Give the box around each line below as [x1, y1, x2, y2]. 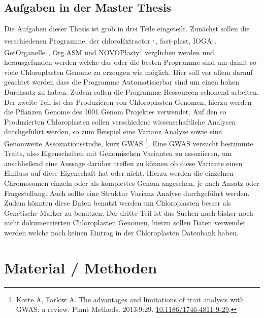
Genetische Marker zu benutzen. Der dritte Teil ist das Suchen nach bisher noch [4, 207, 253, 218]
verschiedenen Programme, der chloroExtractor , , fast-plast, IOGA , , [4, 33, 217, 46]
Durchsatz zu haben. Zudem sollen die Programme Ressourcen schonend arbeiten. [4, 87, 259, 97]
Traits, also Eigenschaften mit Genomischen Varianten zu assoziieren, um [4, 148, 232, 158]
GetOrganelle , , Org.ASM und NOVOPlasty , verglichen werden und [4, 46, 214, 57]
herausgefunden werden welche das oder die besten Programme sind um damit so [4, 57, 256, 67]
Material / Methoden [4, 257, 157, 277]
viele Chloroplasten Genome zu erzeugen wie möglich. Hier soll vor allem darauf [4, 66, 253, 77]
